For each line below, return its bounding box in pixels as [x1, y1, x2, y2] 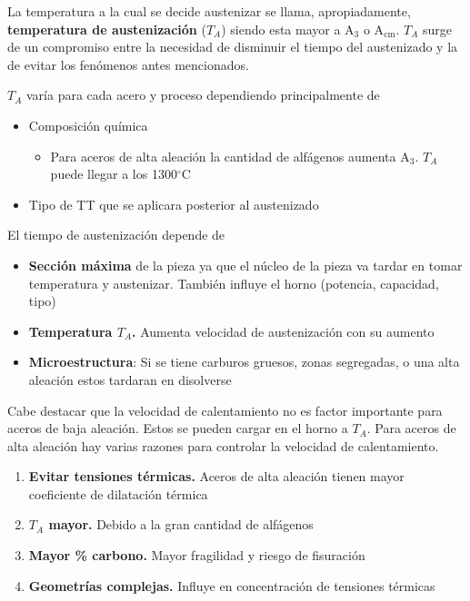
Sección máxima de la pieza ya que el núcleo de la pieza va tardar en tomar [28, 255, 463, 274]
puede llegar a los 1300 [50, 164, 177, 183]
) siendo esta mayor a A [221, 19, 355, 38]
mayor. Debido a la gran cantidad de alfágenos [48, 515, 314, 534]
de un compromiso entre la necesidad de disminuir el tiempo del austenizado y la [7, 37, 458, 56]
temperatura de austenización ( [7, 19, 206, 38]
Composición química [28, 115, 148, 134]
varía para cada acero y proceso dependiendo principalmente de [25, 85, 380, 104]
